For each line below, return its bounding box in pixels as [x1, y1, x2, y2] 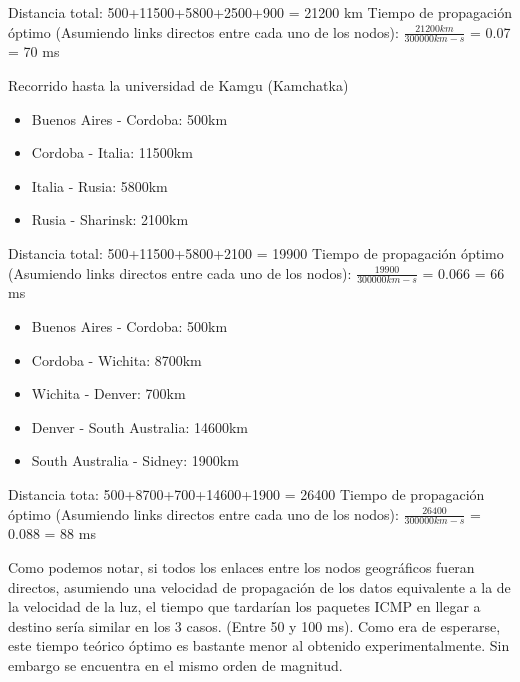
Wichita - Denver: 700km [31, 383, 186, 404]
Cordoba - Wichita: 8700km [31, 349, 202, 370]
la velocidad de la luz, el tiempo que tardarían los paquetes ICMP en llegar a [8, 596, 481, 617]
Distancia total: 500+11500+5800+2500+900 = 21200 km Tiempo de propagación [8, 2, 512, 22]
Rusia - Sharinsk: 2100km [31, 209, 189, 230]
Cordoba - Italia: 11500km [31, 142, 193, 163]
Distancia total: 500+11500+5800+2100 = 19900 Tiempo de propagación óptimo [8, 242, 504, 263]
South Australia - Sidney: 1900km [31, 450, 239, 471]
